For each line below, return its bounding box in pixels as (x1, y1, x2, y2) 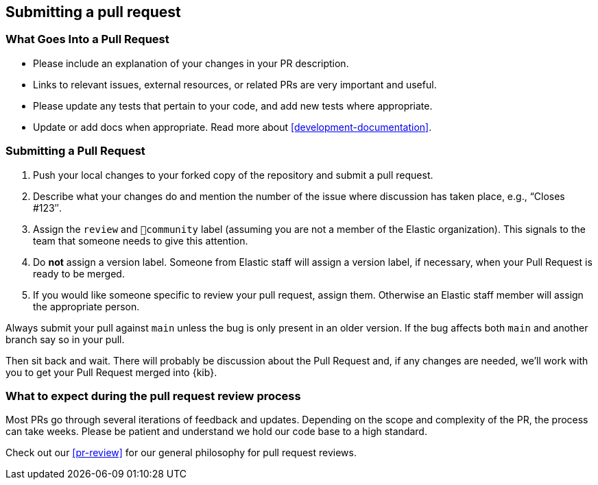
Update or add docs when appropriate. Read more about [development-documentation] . (33, 121, 432, 133)
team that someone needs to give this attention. (33, 234, 248, 247)
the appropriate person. (33, 300, 140, 312)
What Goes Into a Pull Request (5, 32, 169, 47)
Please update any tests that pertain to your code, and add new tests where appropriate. (33, 99, 433, 112)
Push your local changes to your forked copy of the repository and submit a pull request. (33, 169, 433, 181)
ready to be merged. (33, 267, 125, 279)
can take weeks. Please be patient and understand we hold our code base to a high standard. (5, 425, 427, 438)
